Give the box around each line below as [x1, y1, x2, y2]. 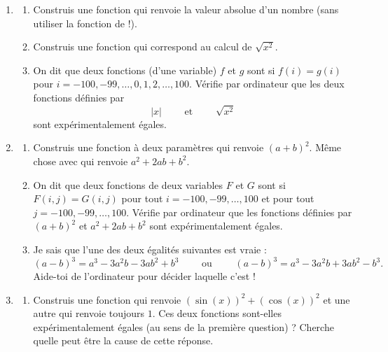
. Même [309, 140, 342, 155]
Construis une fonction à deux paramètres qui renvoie [33, 140, 264, 155]
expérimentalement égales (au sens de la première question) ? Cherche [33, 319, 334, 334]
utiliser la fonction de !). [33, 15, 137, 30]
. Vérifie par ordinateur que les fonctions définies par [126, 204, 352, 219]
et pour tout [261, 191, 314, 206]
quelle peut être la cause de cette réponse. [33, 333, 214, 348]
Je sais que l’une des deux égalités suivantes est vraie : [33, 241, 267, 256]
